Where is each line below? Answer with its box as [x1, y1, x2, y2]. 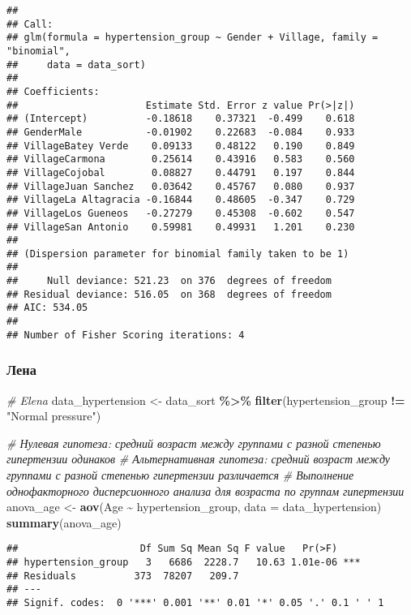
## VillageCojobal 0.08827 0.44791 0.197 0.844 [6, 166, 355, 178]
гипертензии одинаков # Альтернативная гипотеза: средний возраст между [6, 450, 391, 467]
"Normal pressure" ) [6, 407, 101, 424]
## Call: [6, 18, 54, 30]
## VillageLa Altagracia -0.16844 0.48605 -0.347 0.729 [6, 194, 355, 206]
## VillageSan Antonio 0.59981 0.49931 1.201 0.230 [6, 221, 355, 233]
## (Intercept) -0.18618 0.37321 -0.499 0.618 [6, 113, 355, 125]
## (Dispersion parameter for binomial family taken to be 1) [6, 247, 349, 260]
